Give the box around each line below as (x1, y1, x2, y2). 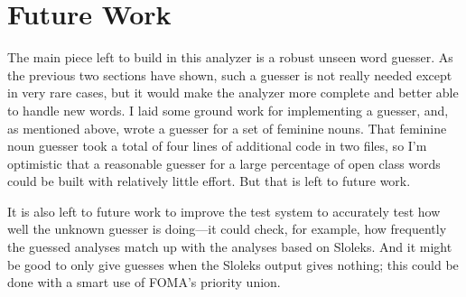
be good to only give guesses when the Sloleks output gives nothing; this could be (7, 255, 459, 274)
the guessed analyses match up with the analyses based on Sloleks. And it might (7, 237, 452, 256)
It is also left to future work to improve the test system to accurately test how (7, 201, 441, 220)
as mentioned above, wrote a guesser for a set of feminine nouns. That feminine (7, 118, 447, 137)
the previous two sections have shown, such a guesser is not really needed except (7, 65, 452, 84)
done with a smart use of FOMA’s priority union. (7, 273, 281, 292)
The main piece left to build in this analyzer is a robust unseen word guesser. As (7, 48, 453, 67)
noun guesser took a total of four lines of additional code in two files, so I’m (7, 136, 427, 155)
